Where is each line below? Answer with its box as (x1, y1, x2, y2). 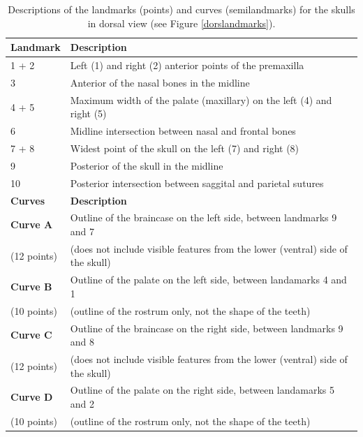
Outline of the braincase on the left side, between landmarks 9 (70, 210, 337, 225)
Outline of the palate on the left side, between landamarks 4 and (70, 272, 347, 287)
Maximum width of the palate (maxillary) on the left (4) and (70, 92, 332, 107)
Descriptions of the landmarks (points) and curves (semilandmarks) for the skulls (8, 2, 355, 16)
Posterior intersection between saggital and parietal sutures (70, 175, 324, 190)
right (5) (70, 106, 107, 121)
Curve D (10, 390, 53, 404)
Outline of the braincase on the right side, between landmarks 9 (70, 320, 343, 335)
